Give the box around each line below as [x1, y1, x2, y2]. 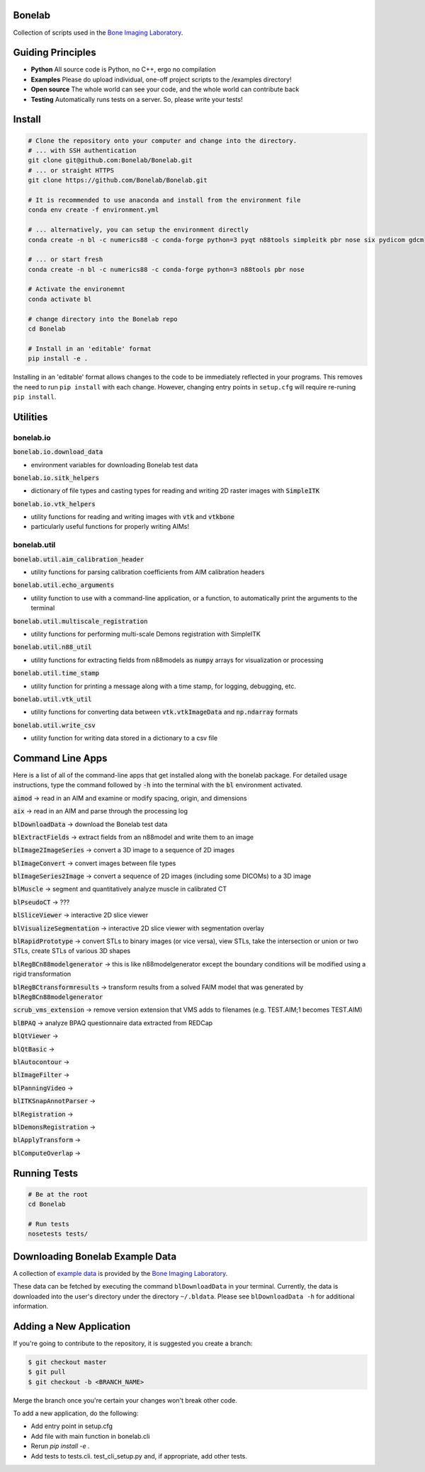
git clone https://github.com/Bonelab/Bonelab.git [28, 176, 208, 184]
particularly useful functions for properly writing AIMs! [30, 523, 189, 531]
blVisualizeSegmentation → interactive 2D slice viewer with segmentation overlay [13, 924, 265, 932]
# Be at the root [28, 1190, 89, 1198]
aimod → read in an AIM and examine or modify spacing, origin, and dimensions [13, 794, 247, 802]
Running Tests [13, 1167, 78, 1179]
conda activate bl [28, 295, 92, 303]
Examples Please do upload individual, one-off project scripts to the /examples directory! [30, 75, 292, 84]
